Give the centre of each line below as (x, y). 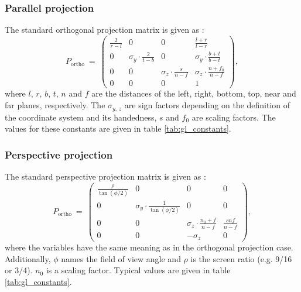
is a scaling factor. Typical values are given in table (138, 270)
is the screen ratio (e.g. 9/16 (241, 258)
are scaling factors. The (234, 117)
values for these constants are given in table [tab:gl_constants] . (118, 128)
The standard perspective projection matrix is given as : (105, 176)
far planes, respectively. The (55, 105)
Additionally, (28, 258)
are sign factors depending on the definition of (207, 105)
